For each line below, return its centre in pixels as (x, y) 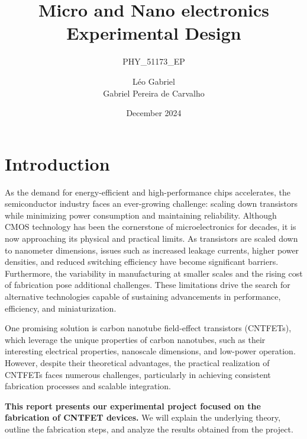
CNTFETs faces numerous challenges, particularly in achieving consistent (138, 374)
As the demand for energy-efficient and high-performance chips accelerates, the (148, 192)
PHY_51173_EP (154, 61)
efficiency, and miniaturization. (61, 308)
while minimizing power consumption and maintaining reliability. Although (141, 215)
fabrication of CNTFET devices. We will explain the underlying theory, (143, 417)
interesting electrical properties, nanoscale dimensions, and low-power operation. (150, 351)
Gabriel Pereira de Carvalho (154, 93)
